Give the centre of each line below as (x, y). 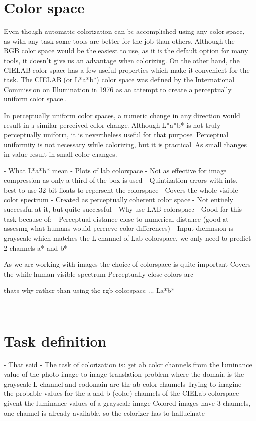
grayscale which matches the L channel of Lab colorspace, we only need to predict (128, 238)
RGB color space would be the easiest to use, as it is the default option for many (126, 50)
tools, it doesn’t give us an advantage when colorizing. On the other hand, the (122, 60)
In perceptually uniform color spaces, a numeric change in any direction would (122, 115)
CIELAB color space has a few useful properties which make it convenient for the (127, 70)
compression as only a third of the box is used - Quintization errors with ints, (121, 180)
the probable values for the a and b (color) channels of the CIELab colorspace (122, 393)
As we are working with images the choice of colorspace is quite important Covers (127, 264)
